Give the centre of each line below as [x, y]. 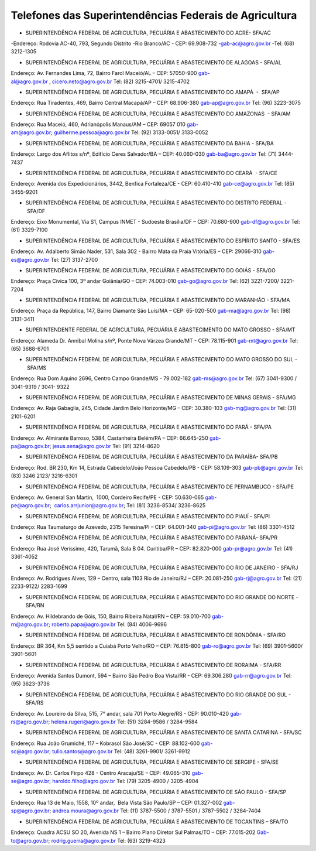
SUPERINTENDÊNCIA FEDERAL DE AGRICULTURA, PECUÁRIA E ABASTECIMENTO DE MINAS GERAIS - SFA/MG [161, 397]
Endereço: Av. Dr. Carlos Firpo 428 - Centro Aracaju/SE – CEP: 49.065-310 [101, 773]
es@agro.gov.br [30, 259]
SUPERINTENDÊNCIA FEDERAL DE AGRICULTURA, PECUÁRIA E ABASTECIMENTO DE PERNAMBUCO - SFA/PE [160, 487]
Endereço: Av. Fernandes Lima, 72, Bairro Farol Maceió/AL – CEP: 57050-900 [104, 73]
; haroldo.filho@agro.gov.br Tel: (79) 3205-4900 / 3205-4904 [124, 781]
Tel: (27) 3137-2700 [74, 259]
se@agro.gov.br [30, 781]
